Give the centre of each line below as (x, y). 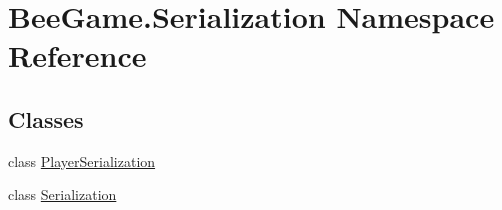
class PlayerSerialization (82, 160)
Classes (46, 118)
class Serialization (62, 194)
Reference (77, 55)
